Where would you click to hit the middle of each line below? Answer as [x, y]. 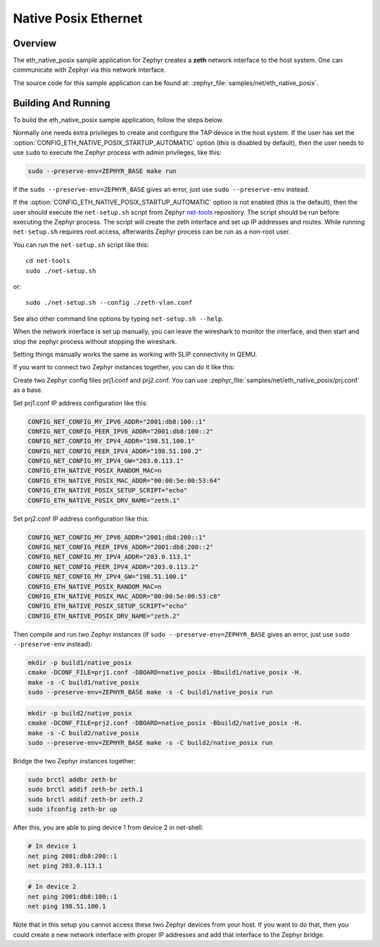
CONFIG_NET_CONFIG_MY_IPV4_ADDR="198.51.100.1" [111, 441]
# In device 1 [52, 846]
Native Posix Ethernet [78, 18]
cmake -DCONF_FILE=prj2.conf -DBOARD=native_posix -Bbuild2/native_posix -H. [165, 723]
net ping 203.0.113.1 [65, 866]
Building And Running [62, 103]
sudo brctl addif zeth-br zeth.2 [85, 799]
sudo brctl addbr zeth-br [72, 780]
